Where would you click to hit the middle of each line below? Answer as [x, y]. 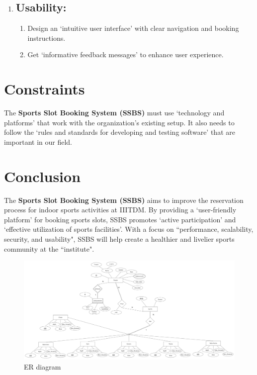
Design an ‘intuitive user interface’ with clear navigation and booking [133, 28]
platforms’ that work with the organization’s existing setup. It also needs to [119, 122]
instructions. [46, 38]
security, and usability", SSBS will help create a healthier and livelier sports [119, 238]
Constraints [44, 89]
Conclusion [43, 176]
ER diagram [43, 366]
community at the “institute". [49, 248]
